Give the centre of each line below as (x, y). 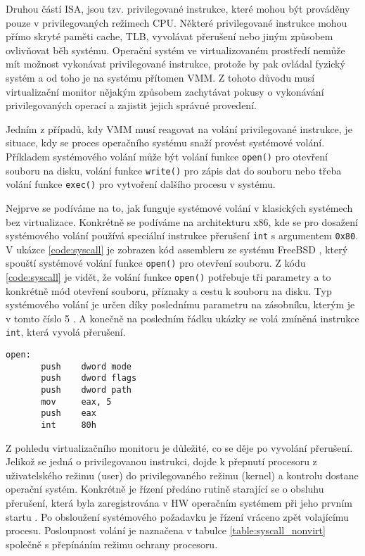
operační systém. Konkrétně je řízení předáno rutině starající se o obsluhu (165, 489)
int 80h (69, 425)
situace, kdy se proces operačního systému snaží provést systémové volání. (165, 143)
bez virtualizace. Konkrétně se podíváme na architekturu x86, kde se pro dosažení (182, 221)
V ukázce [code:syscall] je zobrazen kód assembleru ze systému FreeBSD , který (177, 249)
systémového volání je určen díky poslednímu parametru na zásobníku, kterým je (180, 304)
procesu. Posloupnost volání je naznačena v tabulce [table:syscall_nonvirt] (166, 530)
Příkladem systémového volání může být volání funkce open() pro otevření (167, 156)
